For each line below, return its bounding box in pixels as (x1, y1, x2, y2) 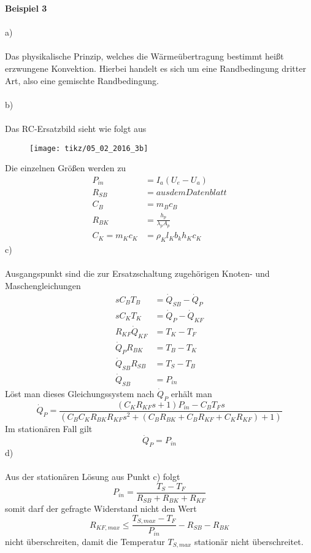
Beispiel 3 (5, 2, 47, 14)
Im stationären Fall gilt (5, 422, 93, 435)
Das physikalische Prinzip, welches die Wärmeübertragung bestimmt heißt (5, 50, 284, 63)
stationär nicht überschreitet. (194, 535, 304, 547)
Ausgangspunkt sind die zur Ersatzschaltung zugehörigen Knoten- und (5, 267, 270, 280)
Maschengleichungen (5, 279, 81, 292)
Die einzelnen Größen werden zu (5, 161, 126, 174)
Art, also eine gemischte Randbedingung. (5, 74, 159, 87)
